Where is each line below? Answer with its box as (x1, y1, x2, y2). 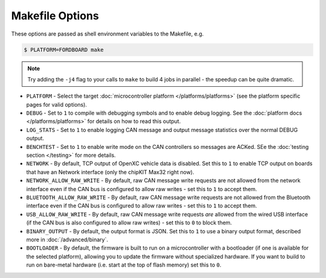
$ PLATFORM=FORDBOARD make (24, 46, 104, 53)
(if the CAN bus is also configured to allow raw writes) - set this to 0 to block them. (26, 219, 232, 226)
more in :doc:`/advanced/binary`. (26, 236, 109, 243)
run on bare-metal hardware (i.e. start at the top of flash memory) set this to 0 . (26, 261, 222, 268)
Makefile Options (11, 9, 99, 22)
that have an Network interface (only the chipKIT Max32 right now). (26, 168, 194, 175)
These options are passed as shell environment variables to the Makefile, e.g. (11, 30, 204, 37)
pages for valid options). (26, 101, 88, 108)
